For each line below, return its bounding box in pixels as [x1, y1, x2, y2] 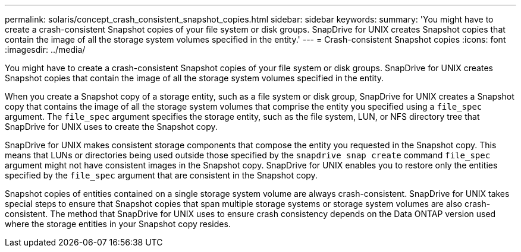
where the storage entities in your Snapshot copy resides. [5, 219, 231, 229]
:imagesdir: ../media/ [5, 44, 86, 55]
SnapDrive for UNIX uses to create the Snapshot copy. [5, 122, 218, 132]
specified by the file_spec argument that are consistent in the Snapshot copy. [5, 170, 318, 180]
